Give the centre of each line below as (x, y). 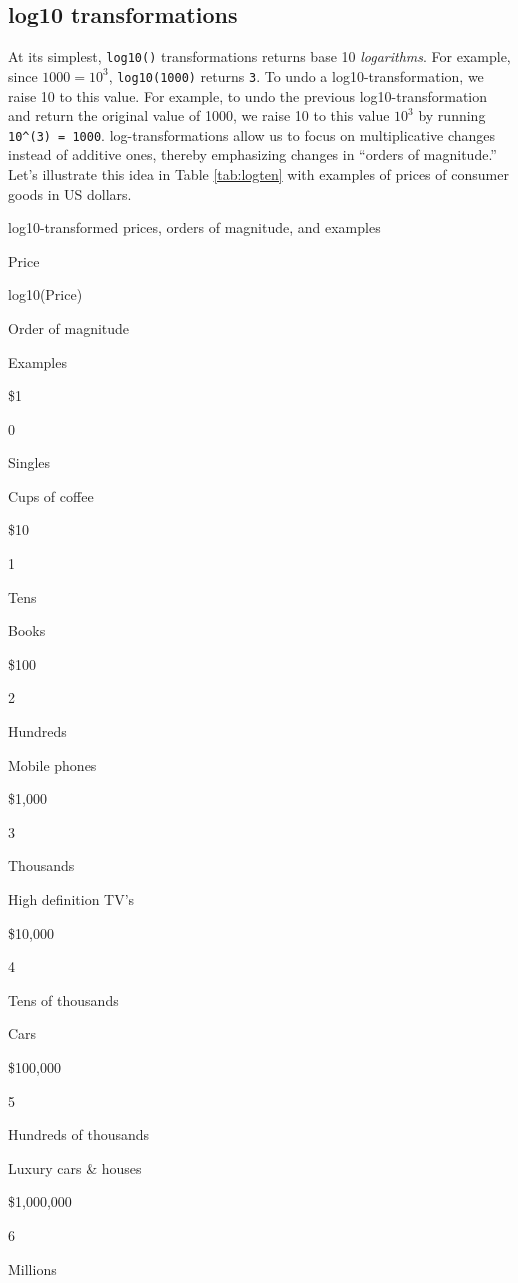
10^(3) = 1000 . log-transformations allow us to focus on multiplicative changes (252, 134)
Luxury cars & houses (75, 1167)
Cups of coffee (51, 495)
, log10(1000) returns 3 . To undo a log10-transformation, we (296, 75)
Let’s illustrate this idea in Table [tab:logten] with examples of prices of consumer (258, 173)
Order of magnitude (69, 327)
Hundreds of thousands (79, 1134)
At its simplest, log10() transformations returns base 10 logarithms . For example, (259, 56)
